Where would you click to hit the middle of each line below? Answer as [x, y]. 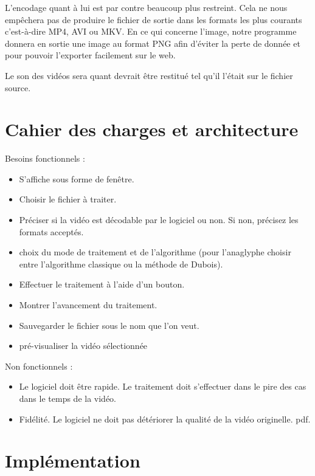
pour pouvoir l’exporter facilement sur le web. [90, 55]
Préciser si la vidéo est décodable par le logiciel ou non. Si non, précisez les [159, 220]
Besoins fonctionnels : [45, 158]
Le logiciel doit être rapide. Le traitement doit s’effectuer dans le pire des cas [163, 386]
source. [18, 87]
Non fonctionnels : [39, 366]
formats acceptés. [51, 231]
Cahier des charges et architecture [152, 129]
